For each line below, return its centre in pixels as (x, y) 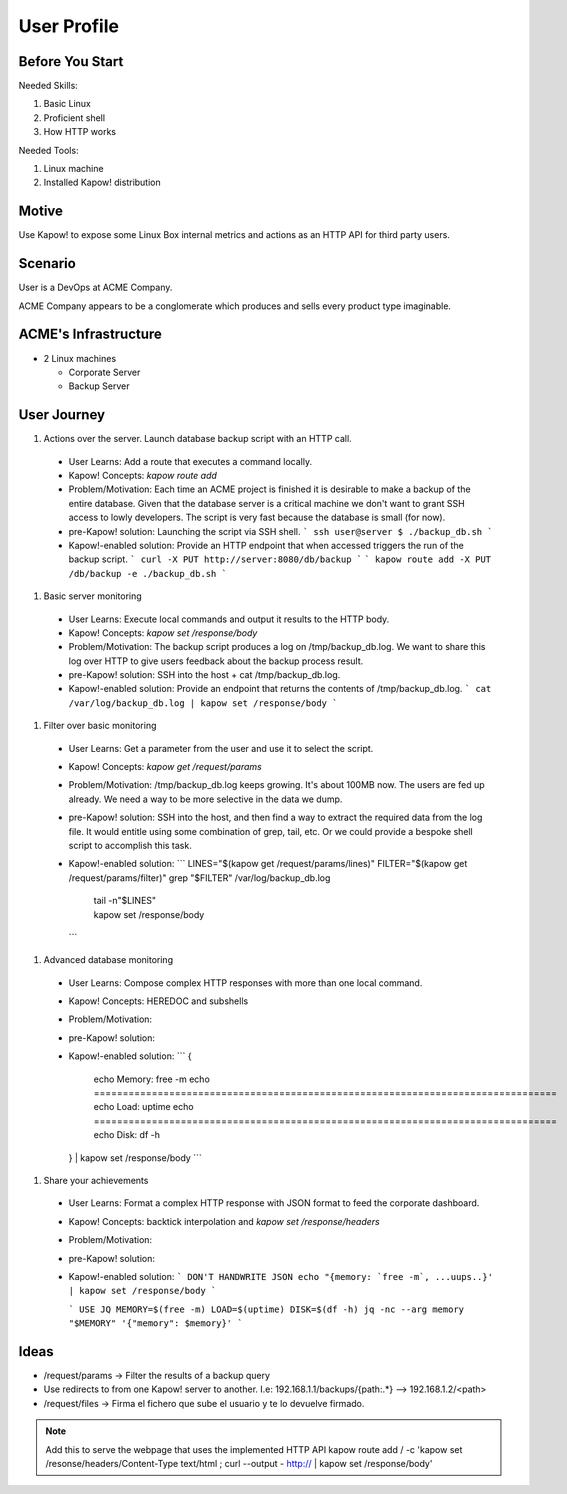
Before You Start (71, 61)
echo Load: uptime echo (143, 1107)
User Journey (61, 415)
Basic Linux (67, 104)
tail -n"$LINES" (125, 901)
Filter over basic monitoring (100, 726)
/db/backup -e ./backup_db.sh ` (147, 573)
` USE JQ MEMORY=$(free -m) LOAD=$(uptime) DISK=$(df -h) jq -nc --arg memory (266, 1309)
